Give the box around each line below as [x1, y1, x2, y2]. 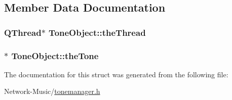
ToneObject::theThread [49, 26, 146, 38]
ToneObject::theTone [11, 49, 99, 62]
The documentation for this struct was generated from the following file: [4, 69, 228, 79]
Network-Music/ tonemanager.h [4, 86, 100, 96]
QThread [4, 26, 42, 38]
